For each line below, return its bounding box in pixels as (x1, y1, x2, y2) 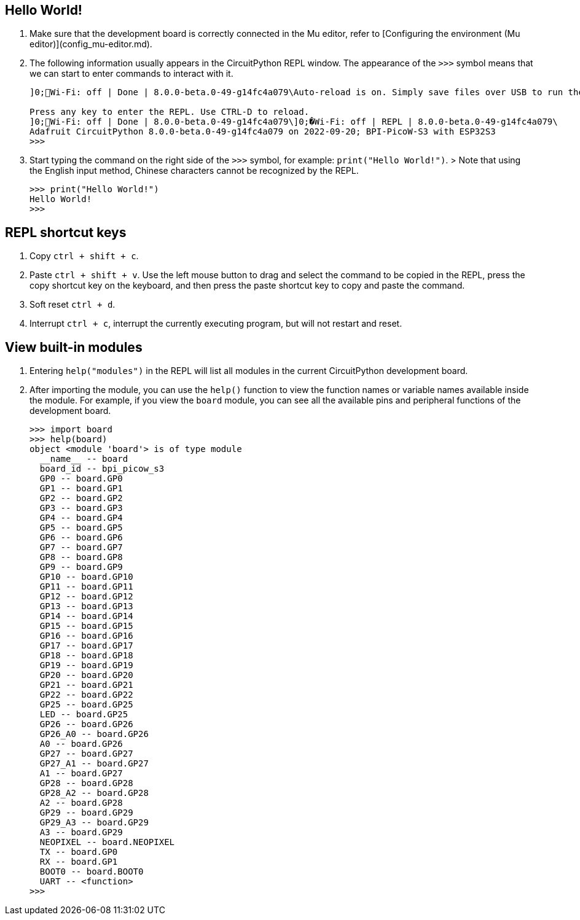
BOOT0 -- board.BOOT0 (39, 867, 144, 877)
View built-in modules (5, 339, 143, 355)
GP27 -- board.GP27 (39, 749, 133, 759)
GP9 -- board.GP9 (39, 562, 123, 572)
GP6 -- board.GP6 (39, 532, 123, 543)
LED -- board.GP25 (39, 709, 128, 720)
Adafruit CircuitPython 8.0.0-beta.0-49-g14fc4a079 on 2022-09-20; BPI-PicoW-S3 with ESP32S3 (29, 127, 496, 137)
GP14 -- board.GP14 (39, 611, 133, 622)
